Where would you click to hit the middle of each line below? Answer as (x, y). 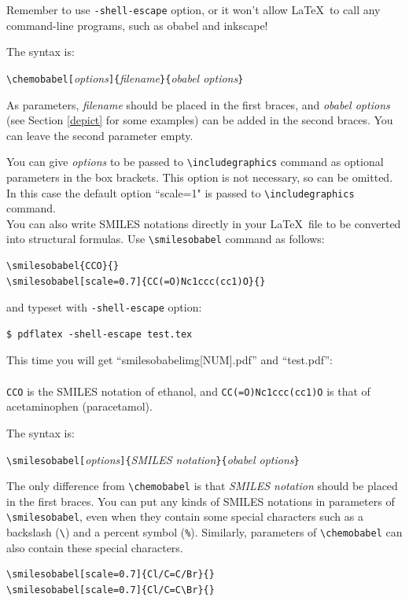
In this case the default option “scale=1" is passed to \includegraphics (181, 192)
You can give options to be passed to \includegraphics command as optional (195, 162)
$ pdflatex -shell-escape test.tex (99, 334)
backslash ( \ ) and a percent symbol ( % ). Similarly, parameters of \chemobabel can (204, 532)
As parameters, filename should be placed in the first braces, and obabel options (198, 104)
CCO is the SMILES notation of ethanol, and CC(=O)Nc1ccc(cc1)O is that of (188, 391)
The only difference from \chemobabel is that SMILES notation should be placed (202, 486)
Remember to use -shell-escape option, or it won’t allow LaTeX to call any (193, 9)
